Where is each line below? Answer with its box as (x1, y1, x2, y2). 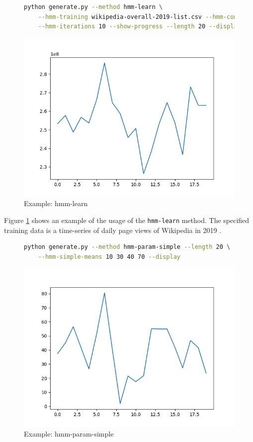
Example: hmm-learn (24, 198, 88, 209)
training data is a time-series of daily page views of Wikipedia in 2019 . (4, 224, 222, 235)
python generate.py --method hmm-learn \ (24, 3, 163, 10)
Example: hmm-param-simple (24, 429, 114, 439)
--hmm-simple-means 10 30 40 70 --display (38, 253, 181, 260)
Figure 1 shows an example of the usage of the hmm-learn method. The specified (4, 215, 250, 225)
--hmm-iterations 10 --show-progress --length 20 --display (38, 23, 241, 30)
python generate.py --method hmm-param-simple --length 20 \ (24, 243, 231, 251)
